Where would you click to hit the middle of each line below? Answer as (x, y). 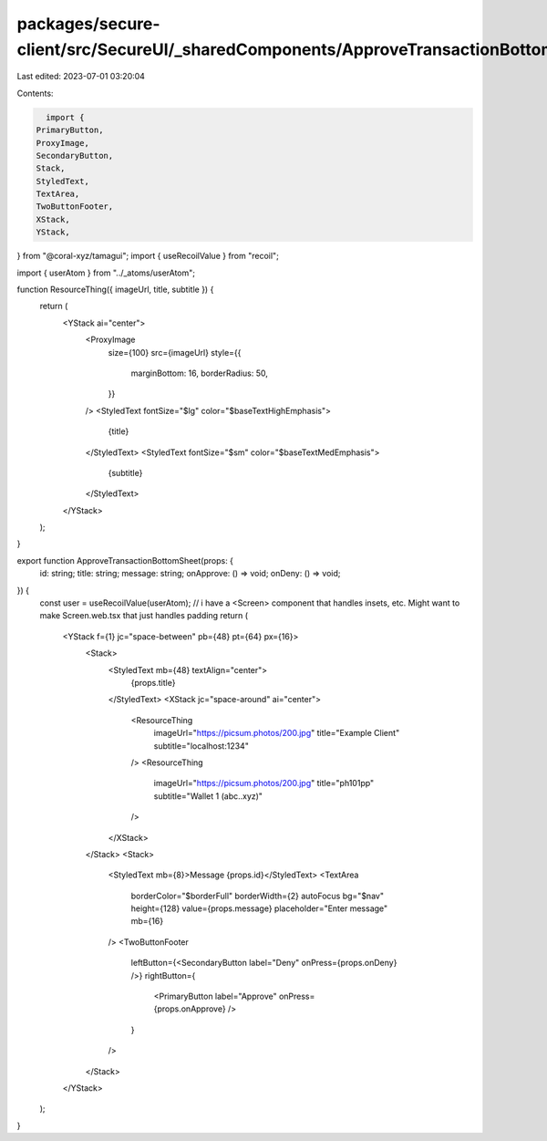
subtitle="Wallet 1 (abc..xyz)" (208, 796)
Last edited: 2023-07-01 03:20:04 (81, 77)
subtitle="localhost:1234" (201, 746)
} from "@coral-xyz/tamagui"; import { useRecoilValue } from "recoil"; (148, 256)
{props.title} (153, 682)
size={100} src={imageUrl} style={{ (175, 352)
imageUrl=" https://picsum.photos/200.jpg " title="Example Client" (277, 733)
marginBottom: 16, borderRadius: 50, (199, 373)
